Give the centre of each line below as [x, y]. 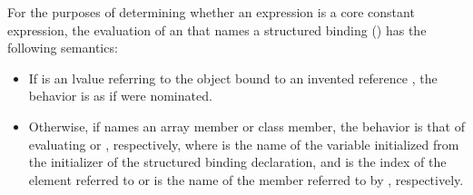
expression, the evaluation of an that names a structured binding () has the [217, 29]
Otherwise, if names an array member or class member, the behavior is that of [246, 126]
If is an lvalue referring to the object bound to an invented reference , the [233, 78]
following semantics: [63, 48]
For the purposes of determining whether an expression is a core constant [211, 12]
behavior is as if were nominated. [120, 96]
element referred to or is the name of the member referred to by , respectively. [246, 179]
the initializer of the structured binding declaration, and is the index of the [237, 162]
